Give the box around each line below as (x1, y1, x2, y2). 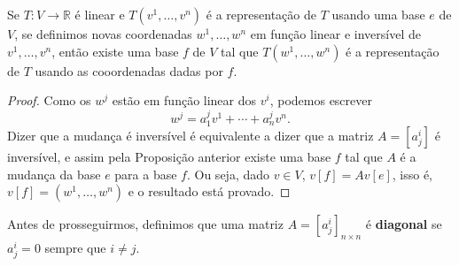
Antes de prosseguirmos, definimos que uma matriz (7, 215, 284, 233)
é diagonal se (365, 215, 442, 233)
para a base (114, 164, 177, 183)
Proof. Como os (7, 91, 91, 110)
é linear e (74, 5, 125, 23)
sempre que (44, 239, 106, 256)
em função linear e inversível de (250, 25, 421, 42)
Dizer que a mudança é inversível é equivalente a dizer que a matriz (7, 126, 374, 145)
